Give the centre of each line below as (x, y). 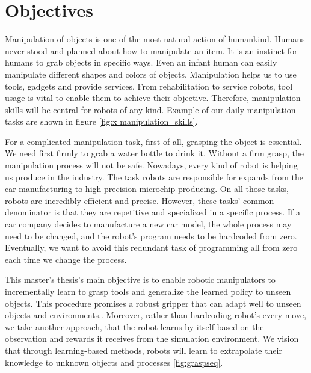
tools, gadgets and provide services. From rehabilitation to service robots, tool (149, 86)
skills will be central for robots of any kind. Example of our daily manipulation (150, 109)
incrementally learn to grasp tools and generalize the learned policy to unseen (148, 291)
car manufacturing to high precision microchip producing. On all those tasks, (147, 189)
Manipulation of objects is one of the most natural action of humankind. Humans (155, 39)
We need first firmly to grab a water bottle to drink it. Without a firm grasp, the (155, 153)
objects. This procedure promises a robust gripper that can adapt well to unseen (153, 303)
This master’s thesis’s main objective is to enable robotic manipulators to (140, 279)
